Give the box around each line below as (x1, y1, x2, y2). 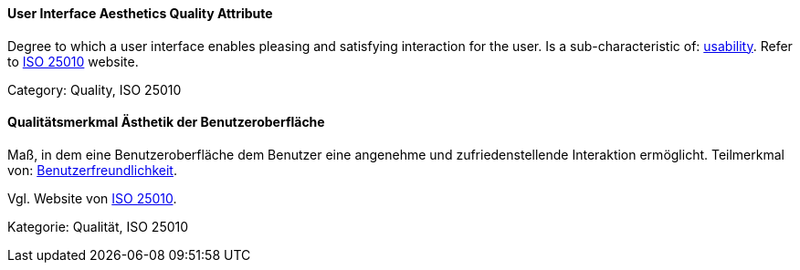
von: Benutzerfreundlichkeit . (7, 161, 177, 178)
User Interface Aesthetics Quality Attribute (7, 5, 273, 21)
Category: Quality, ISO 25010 (7, 81, 182, 98)
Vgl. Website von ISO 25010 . (7, 190, 177, 206)
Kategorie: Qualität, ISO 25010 (7, 218, 189, 234)
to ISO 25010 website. (7, 53, 139, 69)
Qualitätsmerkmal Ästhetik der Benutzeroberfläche (7, 114, 325, 130)
